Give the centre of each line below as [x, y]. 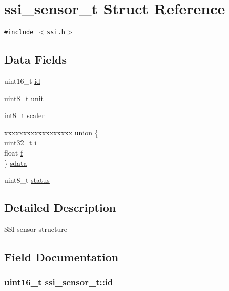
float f [14, 152]
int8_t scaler [24, 115]
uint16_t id [22, 80]
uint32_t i [20, 142]
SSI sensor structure [36, 229]
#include [19, 33]
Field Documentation [61, 256]
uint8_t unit [24, 98]
